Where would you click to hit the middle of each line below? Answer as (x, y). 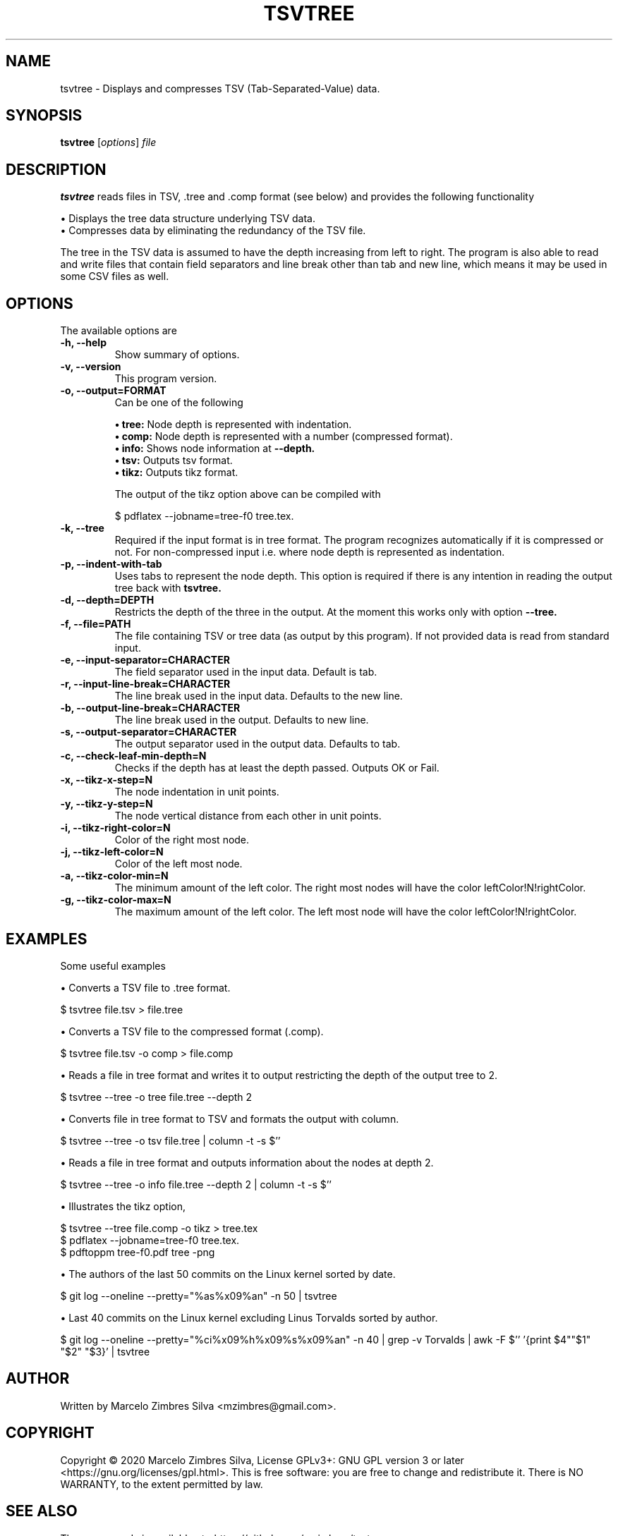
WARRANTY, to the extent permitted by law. (162, 1484)
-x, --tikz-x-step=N (107, 780)
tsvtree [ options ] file (108, 142)
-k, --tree (82, 528)
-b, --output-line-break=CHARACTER (150, 708)
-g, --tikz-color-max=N (116, 900)
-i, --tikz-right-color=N (115, 828)
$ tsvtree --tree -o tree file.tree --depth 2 (156, 1097)
